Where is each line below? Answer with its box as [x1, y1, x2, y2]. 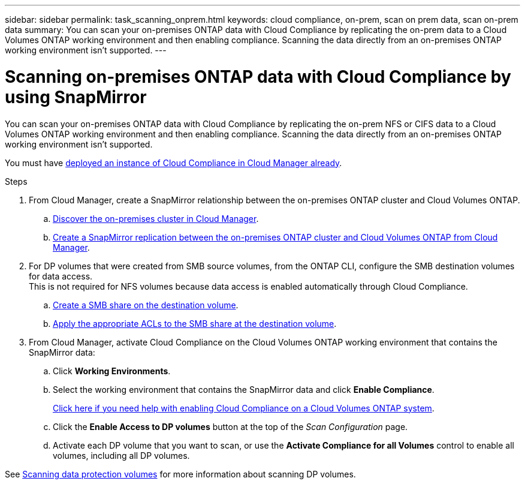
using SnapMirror [5, 86, 147, 107]
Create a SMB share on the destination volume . [53, 299, 239, 310]
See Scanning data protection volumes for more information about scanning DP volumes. [5, 468, 356, 479]
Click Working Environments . [53, 365, 171, 376]
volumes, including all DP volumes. [53, 450, 190, 461]
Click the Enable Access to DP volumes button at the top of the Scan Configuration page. [53, 421, 408, 432]
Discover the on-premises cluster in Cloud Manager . [53, 213, 259, 224]
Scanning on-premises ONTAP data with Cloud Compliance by [5, 66, 511, 87]
